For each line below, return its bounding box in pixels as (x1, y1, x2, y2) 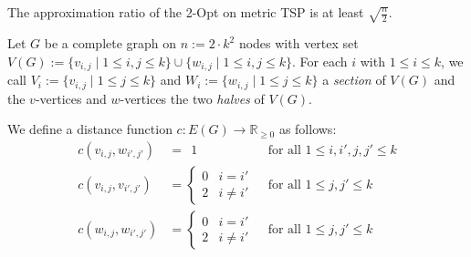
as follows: (278, 119, 337, 139)
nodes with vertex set (238, 34, 359, 53)
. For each (292, 51, 348, 70)
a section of (322, 70, 386, 89)
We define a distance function (7, 119, 173, 139)
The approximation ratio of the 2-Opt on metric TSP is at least (7, 3, 364, 21)
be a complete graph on (44, 34, 177, 53)
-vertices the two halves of (120, 88, 265, 108)
